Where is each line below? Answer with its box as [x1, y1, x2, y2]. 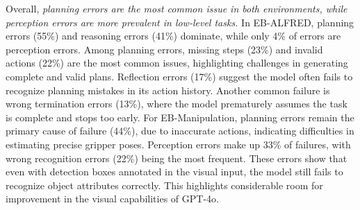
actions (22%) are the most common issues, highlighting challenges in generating [6, 55, 348, 70]
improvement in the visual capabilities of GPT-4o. [6, 191, 219, 206]
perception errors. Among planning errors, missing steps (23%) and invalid [6, 42, 323, 56]
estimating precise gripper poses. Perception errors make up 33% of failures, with [6, 137, 351, 151]
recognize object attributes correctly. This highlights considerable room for [6, 177, 323, 192]
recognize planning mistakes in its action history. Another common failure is [6, 82, 330, 97]
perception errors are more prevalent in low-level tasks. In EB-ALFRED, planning [6, 15, 354, 29]
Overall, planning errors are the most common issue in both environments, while [6, 1, 347, 15]
